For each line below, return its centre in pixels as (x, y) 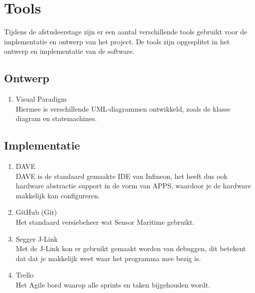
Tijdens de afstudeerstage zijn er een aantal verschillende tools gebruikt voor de (126, 32)
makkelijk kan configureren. (58, 195)
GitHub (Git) (36, 212)
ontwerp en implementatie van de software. (69, 51)
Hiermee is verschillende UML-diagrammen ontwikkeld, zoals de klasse (123, 108)
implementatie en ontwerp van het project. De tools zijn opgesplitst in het (117, 41)
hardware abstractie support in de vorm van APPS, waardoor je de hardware (133, 186)
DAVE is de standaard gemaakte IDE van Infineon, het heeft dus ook (122, 176)
